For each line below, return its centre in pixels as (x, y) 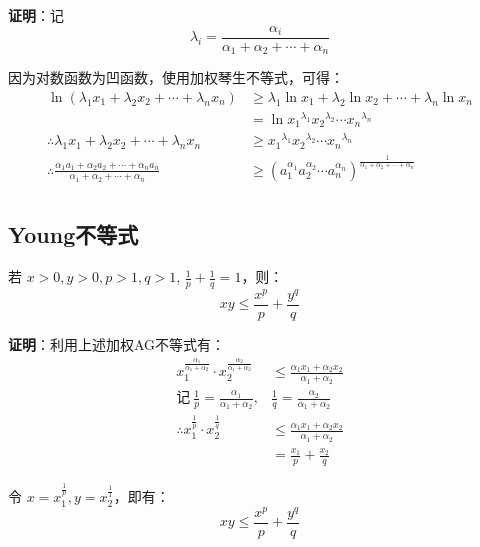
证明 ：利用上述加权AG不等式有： (117, 344)
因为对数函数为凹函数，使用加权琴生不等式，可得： (176, 77)
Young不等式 (73, 234)
